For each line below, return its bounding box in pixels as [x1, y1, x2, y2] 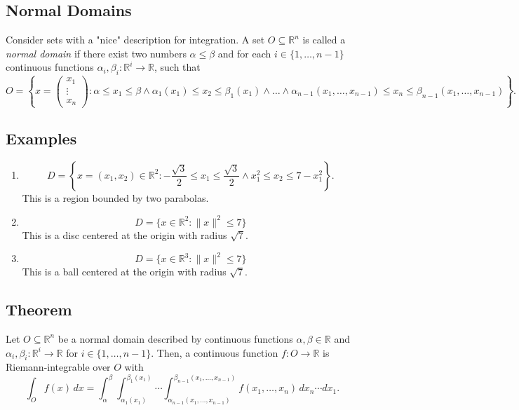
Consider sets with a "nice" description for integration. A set [6, 32, 265, 47]
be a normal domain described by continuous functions [58, 331, 293, 346]
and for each [217, 46, 271, 60]
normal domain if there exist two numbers [6, 46, 187, 60]
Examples [6, 128, 77, 149]
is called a [302, 32, 346, 47]
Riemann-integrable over [6, 360, 111, 374]
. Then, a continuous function [151, 345, 278, 360]
